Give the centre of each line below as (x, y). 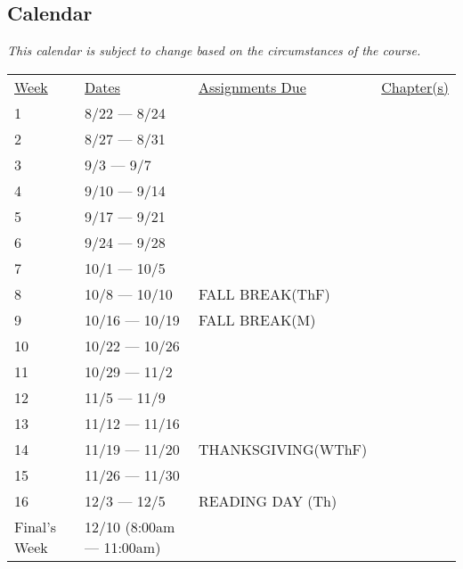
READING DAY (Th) (268, 500)
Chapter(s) (415, 87)
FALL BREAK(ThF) (264, 293)
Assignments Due (252, 87)
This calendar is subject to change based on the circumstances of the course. (214, 50)
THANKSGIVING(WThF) (283, 449)
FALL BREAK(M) (257, 319)
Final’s (35, 526)
